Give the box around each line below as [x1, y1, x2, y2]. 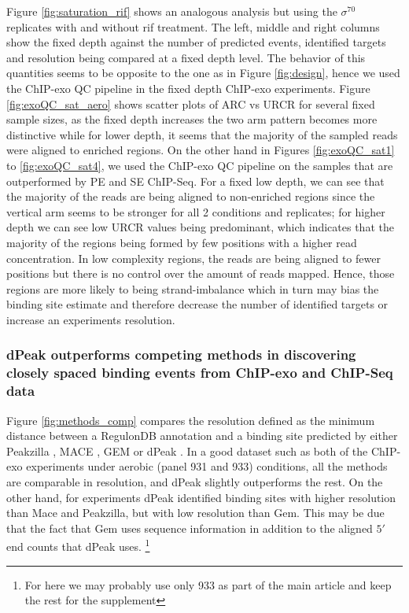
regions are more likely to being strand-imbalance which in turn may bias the [6, 280, 379, 297]
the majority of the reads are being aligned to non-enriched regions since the [6, 188, 375, 205]
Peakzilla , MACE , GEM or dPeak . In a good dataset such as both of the [6, 442, 368, 459]
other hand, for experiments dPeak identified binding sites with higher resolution [6, 489, 396, 505]
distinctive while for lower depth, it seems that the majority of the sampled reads [6, 126, 398, 142]
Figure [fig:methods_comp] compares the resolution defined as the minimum [6, 412, 375, 428]
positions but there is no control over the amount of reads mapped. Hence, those [6, 265, 395, 282]
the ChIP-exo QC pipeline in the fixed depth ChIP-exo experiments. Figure [6, 79, 370, 96]
